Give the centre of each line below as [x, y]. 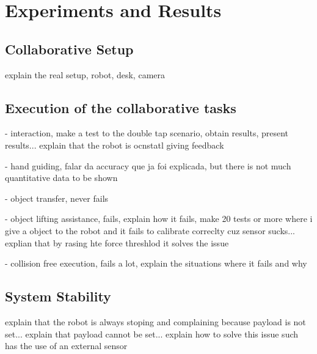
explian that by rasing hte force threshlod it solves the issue [117, 242]
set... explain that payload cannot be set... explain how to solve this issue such [152, 334]
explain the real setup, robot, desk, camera [85, 74]
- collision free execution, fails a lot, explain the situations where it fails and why [156, 263]
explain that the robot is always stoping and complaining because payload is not [155, 321]
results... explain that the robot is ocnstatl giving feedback [115, 145]
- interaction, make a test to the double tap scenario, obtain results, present [147, 133]
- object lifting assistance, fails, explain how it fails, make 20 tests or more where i [159, 219]
